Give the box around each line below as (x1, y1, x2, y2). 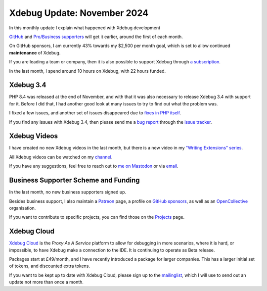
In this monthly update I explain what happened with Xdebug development (9, 25, 161, 31)
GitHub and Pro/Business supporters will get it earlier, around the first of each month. (9, 34, 183, 40)
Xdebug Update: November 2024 (9, 7, 148, 18)
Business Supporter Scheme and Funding (9, 176, 140, 185)
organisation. (9, 205, 36, 211)
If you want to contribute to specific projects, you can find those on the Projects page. (9, 214, 185, 220)
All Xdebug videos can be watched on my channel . (9, 154, 113, 160)
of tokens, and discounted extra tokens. (9, 263, 90, 269)
